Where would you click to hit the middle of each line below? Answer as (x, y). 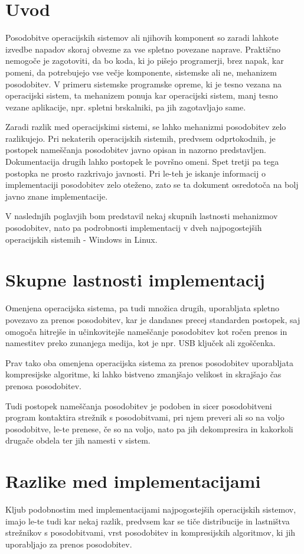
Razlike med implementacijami (133, 481)
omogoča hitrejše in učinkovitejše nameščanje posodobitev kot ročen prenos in (146, 331)
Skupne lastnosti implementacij (135, 280)
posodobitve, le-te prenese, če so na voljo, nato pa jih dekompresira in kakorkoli (149, 428)
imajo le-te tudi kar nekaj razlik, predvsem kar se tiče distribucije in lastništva (148, 521)
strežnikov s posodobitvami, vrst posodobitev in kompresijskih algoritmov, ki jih (151, 532)
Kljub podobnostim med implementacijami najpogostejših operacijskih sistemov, (151, 509)
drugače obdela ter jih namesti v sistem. (78, 440)
